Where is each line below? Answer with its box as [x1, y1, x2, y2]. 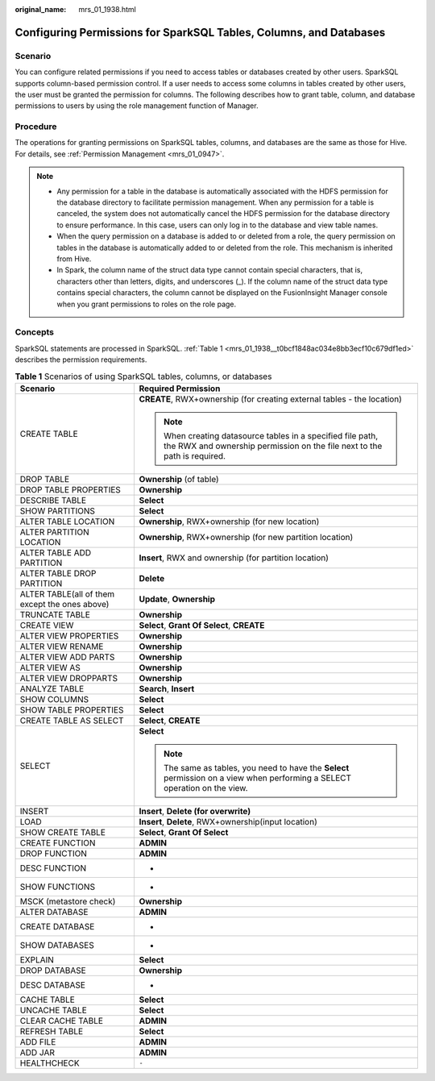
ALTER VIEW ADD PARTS [19, 651, 115, 663]
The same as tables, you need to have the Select [164, 762, 350, 773]
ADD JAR [19, 1046, 56, 1058]
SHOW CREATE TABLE [19, 826, 106, 838]
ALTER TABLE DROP [19, 568, 97, 579]
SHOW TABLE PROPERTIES [19, 704, 124, 715]
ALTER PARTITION [19, 526, 89, 538]
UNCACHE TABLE [19, 1004, 88, 1016]
